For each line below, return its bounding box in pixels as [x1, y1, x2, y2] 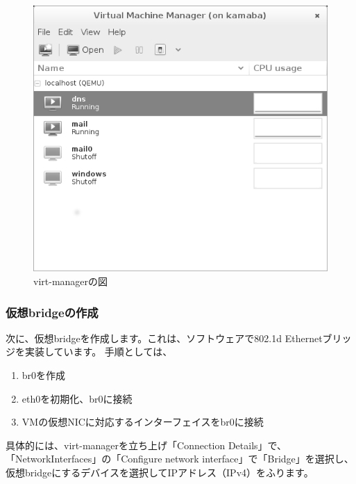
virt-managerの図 [33, 274, 108, 289]
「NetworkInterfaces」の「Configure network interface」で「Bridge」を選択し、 [6, 451, 354, 466]
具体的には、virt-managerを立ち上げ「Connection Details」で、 [6, 437, 287, 452]
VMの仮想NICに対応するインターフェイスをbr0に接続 [22, 414, 264, 429]
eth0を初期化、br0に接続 [22, 391, 133, 405]
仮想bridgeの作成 [6, 303, 99, 321]
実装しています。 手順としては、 [24, 344, 173, 359]
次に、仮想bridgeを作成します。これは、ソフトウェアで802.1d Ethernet [6, 330, 323, 345]
